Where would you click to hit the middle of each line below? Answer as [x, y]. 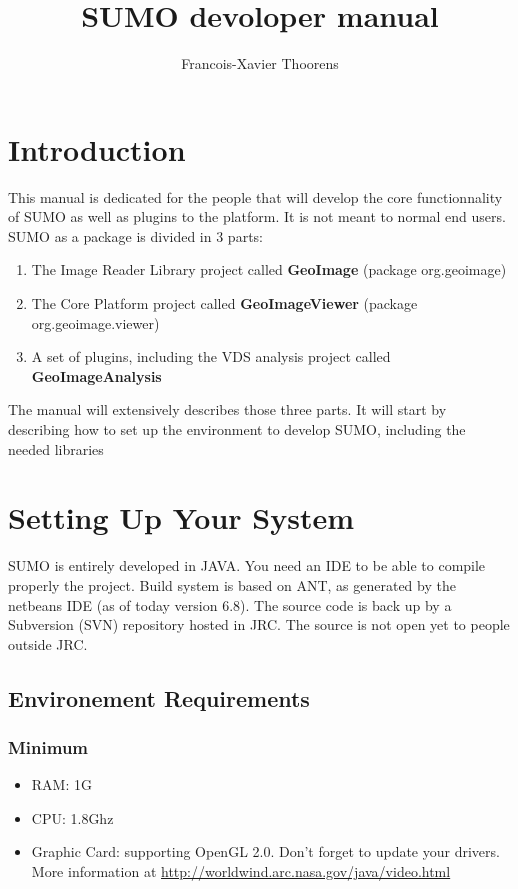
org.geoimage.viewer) [95, 322]
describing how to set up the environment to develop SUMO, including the [237, 429]
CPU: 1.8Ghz [72, 817]
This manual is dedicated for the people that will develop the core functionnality [255, 196]
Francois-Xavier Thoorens [260, 63]
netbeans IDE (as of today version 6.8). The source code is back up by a [230, 604]
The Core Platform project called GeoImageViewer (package [224, 303]
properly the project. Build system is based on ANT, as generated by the [232, 584]
